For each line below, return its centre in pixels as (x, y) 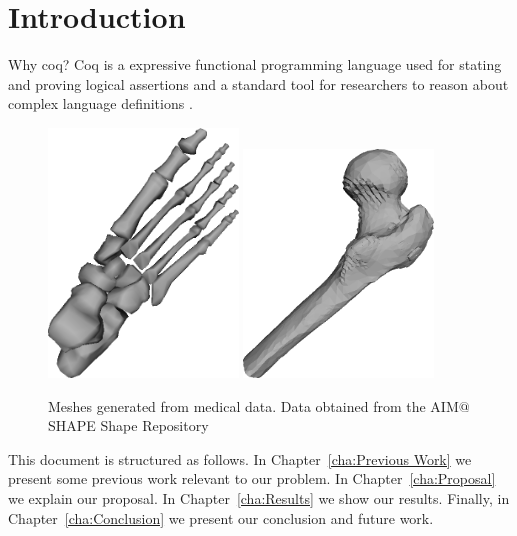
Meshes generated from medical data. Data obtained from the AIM (253, 405)
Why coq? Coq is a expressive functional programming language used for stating (255, 64)
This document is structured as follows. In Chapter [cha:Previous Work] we (240, 458)
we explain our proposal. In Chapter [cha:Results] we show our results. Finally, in (259, 497)
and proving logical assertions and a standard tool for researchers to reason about (258, 83)
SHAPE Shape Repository (128, 425)
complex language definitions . (100, 103)
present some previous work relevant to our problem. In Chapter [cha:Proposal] (252, 478)
